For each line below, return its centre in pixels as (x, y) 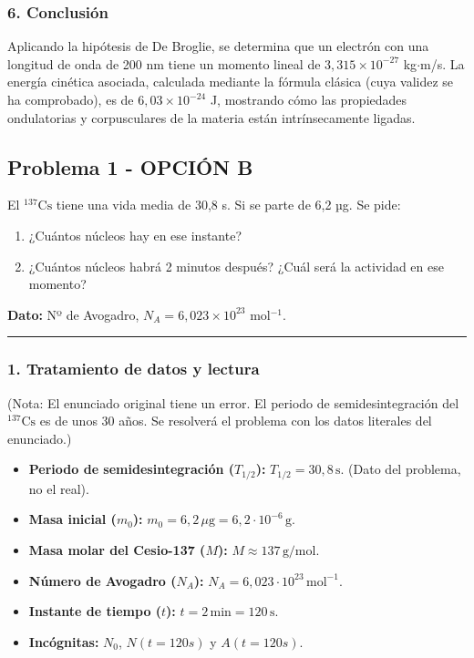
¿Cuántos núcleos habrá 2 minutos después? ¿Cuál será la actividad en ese (236, 266)
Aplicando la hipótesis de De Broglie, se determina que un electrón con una (218, 46)
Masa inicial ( (72, 519)
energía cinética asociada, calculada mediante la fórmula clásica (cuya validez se (231, 82)
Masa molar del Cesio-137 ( (117, 550)
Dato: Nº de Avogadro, (73, 314)
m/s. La (443, 63)
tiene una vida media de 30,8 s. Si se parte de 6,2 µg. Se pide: (228, 205)
